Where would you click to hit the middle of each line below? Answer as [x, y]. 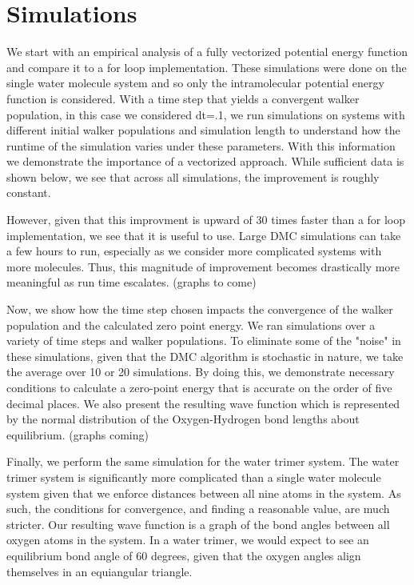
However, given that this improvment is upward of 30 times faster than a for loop [206, 220]
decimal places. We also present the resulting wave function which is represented [203, 403]
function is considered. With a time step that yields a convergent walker [183, 98]
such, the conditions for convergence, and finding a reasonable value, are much [198, 509]
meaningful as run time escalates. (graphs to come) [131, 282]
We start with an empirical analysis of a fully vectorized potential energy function [207, 52]
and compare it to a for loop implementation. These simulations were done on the [207, 67]
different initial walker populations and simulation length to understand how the [203, 130]
